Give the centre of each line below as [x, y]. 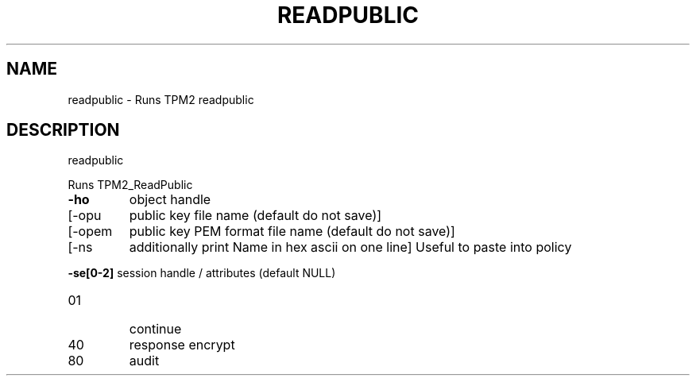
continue [155, 329]
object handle [170, 200]
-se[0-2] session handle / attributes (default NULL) [202, 273]
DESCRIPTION [63, 130]
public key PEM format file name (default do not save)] [292, 232]
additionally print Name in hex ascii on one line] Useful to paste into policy [350, 247]
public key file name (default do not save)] [255, 216]
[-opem [90, 232]
